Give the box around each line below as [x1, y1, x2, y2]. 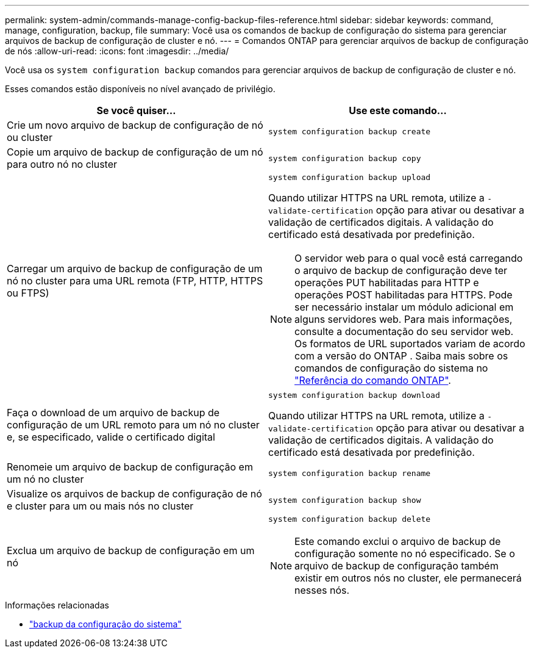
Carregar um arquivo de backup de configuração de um [7, 262, 263, 275]
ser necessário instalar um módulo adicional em [294, 301, 514, 313]
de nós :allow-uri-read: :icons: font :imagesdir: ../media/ [5, 46, 229, 56]
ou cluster [7, 131, 52, 143]
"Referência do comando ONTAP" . [294, 374, 451, 386]
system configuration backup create [268, 126, 431, 136]
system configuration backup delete [268, 514, 431, 524]
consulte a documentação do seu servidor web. [294, 325, 514, 337]
